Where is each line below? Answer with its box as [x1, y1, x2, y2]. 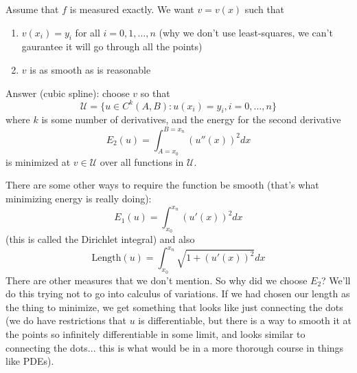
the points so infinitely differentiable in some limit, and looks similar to [5, 326, 306, 341]
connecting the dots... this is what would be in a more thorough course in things [5, 340, 344, 354]
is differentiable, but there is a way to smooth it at [138, 313, 352, 328]
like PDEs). [5, 354, 54, 368]
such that [244, 2, 285, 16]
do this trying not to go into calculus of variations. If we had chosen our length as [5, 286, 350, 301]
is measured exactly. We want [69, 2, 194, 16]
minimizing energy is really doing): [5, 191, 152, 205]
